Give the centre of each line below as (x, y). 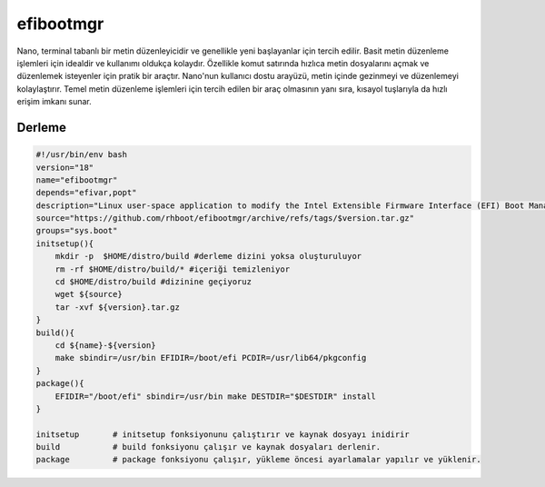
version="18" (65, 167)
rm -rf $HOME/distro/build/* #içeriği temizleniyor (173, 269)
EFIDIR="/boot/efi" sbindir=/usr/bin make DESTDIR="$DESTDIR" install (216, 396)
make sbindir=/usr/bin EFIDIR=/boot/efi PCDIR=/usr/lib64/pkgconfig (211, 358)
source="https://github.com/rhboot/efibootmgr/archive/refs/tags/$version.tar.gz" (225, 219)
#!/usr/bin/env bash (81, 155)
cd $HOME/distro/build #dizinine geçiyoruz (153, 282)
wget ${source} (89, 294)
